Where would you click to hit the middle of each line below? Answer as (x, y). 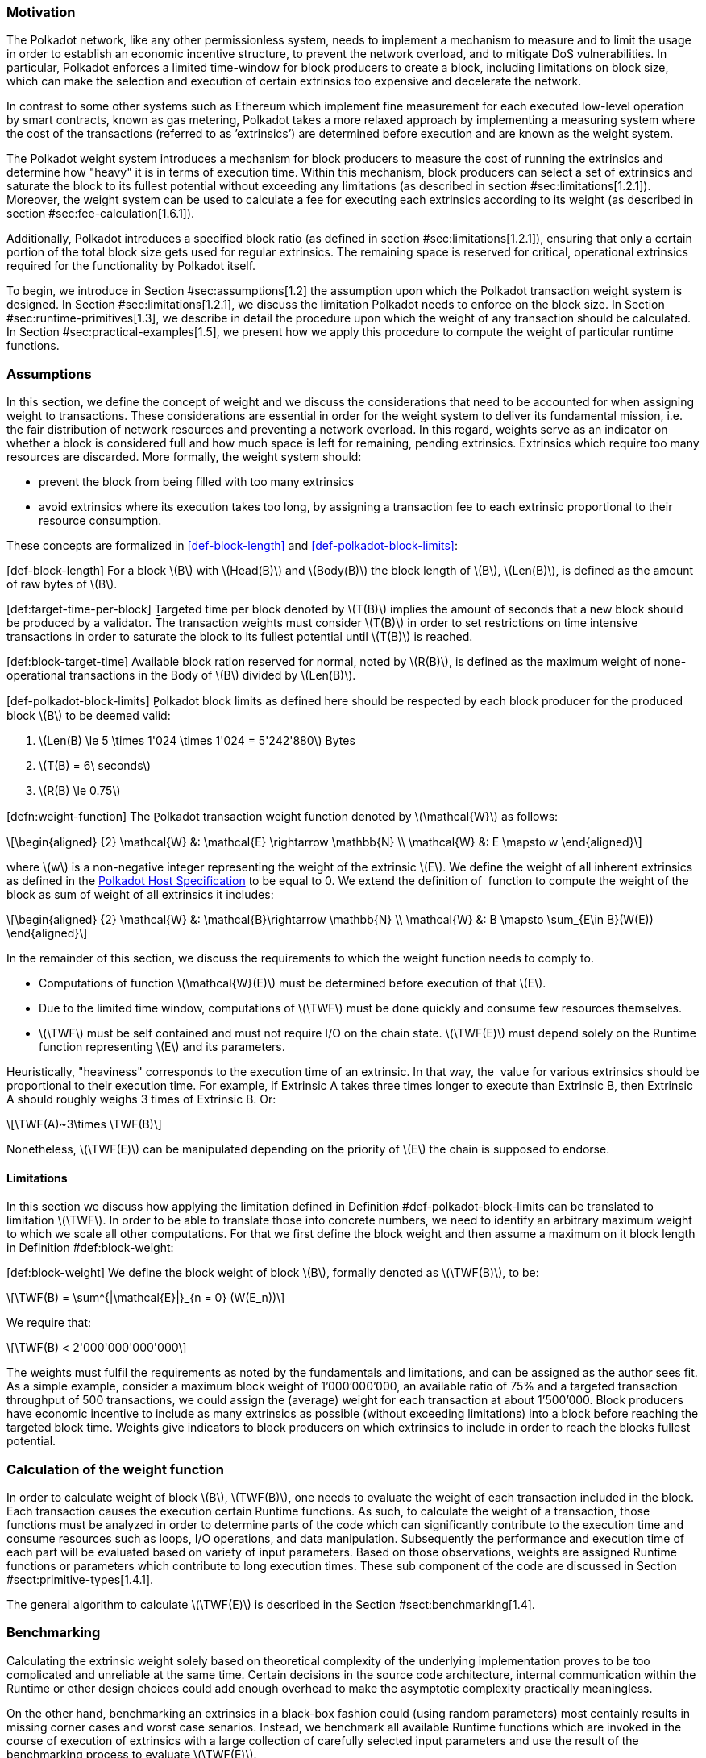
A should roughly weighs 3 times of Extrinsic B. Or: (141, 1099)
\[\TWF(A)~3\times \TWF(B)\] (84, 1124)
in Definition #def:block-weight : (90, 1248)
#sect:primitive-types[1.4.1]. (80, 1580)
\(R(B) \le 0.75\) (80, 791)
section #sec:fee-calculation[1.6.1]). (101, 214)
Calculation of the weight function (115, 1469)
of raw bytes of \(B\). (62, 584)
